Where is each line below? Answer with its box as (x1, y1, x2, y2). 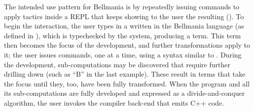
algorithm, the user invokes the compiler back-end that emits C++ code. (4, 97, 224, 108)
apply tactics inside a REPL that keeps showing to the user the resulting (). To (4, 11, 244, 21)
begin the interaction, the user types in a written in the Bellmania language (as (4, 21, 244, 31)
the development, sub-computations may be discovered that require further (4, 59, 230, 69)
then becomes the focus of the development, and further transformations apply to (4, 40, 251, 50)
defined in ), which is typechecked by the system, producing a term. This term (4, 30, 241, 40)
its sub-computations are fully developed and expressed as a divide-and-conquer (4, 88, 245, 98)
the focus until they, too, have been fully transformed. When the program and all (4, 78, 250, 88)
